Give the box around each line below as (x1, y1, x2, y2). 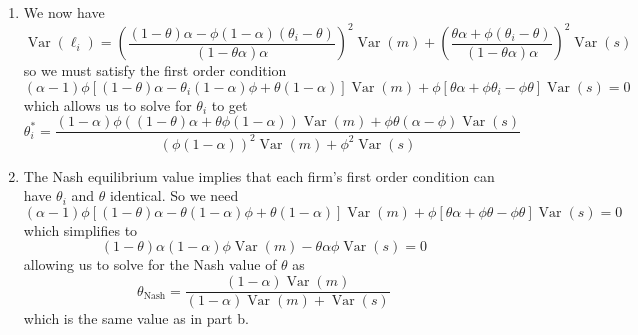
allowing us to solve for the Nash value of (23, 254, 277, 275)
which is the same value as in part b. (23, 308, 249, 329)
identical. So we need (109, 185, 239, 206)
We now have (23, 2, 105, 22)
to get (211, 94, 248, 115)
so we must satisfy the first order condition (23, 60, 287, 81)
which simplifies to (23, 219, 138, 240)
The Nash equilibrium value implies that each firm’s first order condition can (23, 165, 495, 186)
